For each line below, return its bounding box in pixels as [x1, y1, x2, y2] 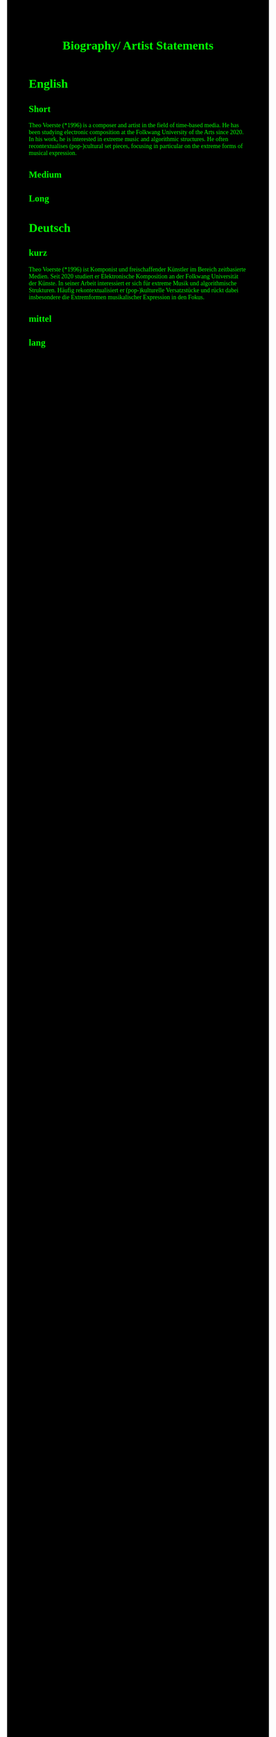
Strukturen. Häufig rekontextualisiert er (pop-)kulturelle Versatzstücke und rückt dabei [28, 286, 239, 294]
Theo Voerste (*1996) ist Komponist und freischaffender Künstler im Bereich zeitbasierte [28, 265, 246, 273]
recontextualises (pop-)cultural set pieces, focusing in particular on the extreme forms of [28, 142, 243, 149]
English [28, 76, 69, 91]
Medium [28, 169, 62, 181]
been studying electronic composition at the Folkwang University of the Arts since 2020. [28, 129, 244, 135]
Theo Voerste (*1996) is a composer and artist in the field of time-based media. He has [28, 122, 239, 129]
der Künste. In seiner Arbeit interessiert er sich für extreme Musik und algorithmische [28, 279, 237, 287]
